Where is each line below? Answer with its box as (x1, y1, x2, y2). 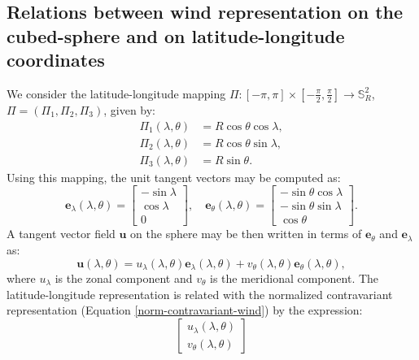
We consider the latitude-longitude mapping (7, 85, 226, 102)
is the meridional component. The (210, 270, 379, 286)
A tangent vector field (7, 225, 116, 242)
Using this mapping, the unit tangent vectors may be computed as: (7, 168, 341, 185)
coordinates (7, 47, 105, 72)
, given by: (103, 101, 156, 118)
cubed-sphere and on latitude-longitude (7, 23, 345, 48)
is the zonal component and (55, 270, 193, 286)
